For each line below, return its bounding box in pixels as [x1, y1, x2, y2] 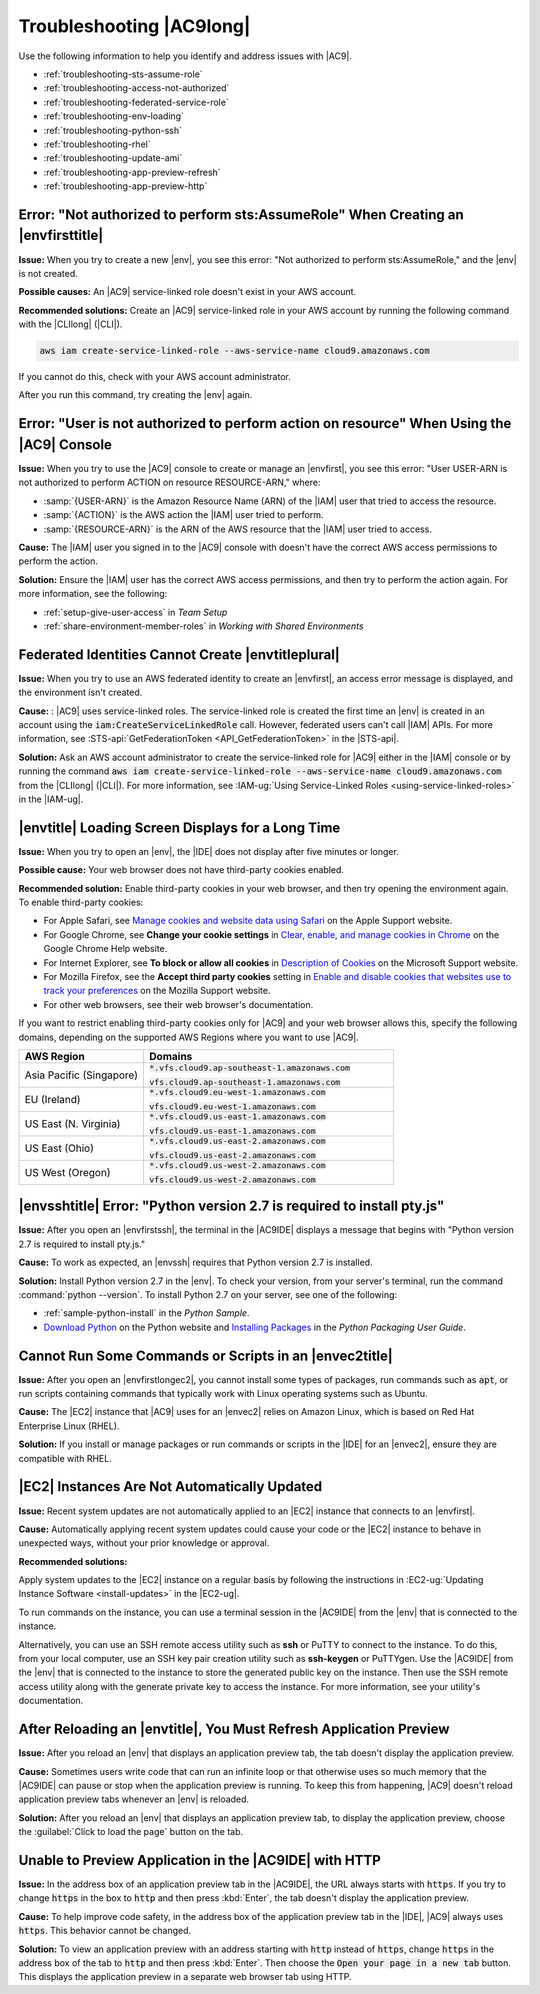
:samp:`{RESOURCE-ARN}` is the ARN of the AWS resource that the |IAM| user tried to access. [43, 523, 432, 535]
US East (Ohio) [24, 1141, 95, 1155]
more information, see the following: [18, 588, 168, 600]
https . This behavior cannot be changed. [18, 1925, 192, 1937]
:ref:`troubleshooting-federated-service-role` [43, 96, 229, 108]
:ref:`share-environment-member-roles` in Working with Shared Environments [43, 620, 364, 632]
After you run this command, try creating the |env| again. [18, 389, 253, 401]
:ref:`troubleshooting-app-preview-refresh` [43, 166, 221, 178]
